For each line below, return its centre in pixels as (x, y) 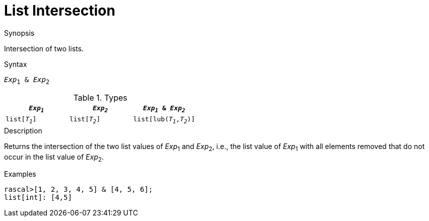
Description (23, 130)
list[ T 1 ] (21, 120)
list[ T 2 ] (85, 120)
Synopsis (19, 33)
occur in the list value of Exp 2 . (54, 158)
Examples (20, 174)
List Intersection (60, 11)
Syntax (16, 64)
